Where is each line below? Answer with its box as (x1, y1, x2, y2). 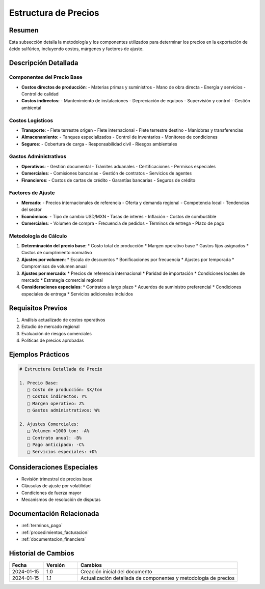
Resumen (9, 26, 39, 34)
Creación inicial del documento (80, 568, 152, 575)
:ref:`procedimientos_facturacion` (21, 529, 89, 535)
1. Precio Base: (19, 380, 59, 385)
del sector (21, 206, 42, 212)
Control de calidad (21, 91, 59, 97)
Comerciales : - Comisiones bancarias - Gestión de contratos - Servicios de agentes (21, 170, 192, 177)
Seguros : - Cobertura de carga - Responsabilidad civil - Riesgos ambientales (21, 141, 178, 147)
